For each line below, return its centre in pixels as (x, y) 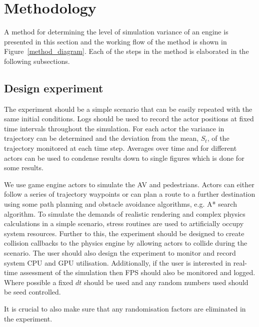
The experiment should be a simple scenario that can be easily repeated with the (128, 109)
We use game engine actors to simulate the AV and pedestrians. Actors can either (129, 184)
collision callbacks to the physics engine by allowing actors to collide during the (126, 243)
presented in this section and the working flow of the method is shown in (115, 41)
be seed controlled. (32, 292)
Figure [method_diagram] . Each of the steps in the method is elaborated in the (126, 51)
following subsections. (37, 61)
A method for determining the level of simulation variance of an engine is (116, 32)
